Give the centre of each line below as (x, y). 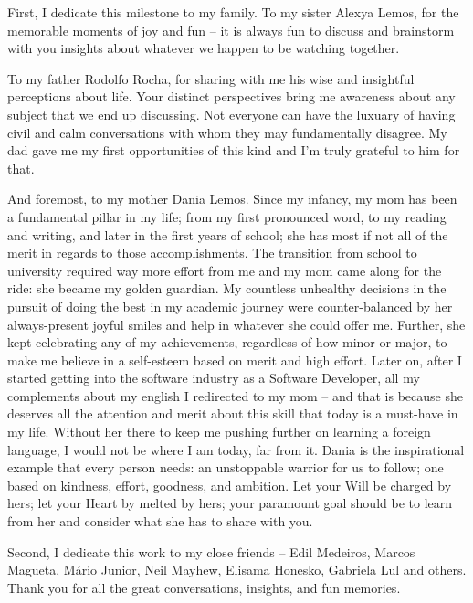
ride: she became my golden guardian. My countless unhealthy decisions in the (227, 288)
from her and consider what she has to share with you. (160, 521)
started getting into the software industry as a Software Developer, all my (214, 378)
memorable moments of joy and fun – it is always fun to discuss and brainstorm (231, 30)
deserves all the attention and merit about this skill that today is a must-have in (233, 413)
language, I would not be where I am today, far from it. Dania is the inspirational (236, 449)
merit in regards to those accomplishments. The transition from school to (212, 253)
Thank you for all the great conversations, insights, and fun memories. (204, 587)
